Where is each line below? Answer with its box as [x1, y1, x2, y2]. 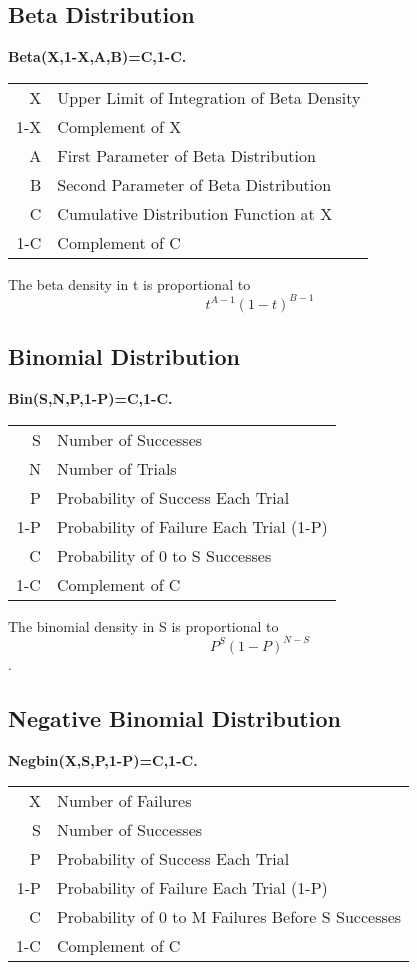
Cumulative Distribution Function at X [57, 201, 333, 225]
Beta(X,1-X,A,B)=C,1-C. [8, 46, 187, 67]
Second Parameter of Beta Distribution [57, 172, 332, 196]
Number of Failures [56, 789, 192, 813]
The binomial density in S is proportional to [8, 615, 279, 636]
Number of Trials [56, 456, 177, 480]
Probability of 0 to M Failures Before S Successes [56, 905, 402, 929]
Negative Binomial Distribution [8, 702, 341, 733]
